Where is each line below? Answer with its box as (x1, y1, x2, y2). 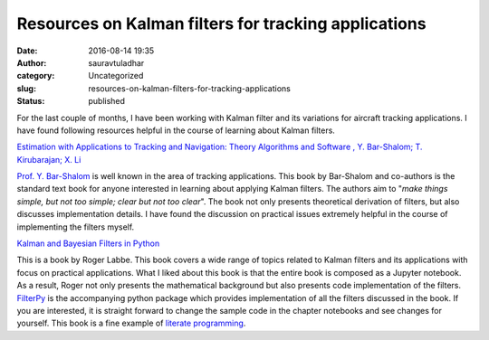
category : (16, 71, 55, 81)
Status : (16, 96, 45, 107)
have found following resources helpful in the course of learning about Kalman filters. (16, 125, 335, 136)
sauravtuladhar (88, 57, 145, 68)
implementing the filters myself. (16, 222, 135, 232)
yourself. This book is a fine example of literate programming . (16, 317, 246, 329)
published (88, 96, 126, 107)
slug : (16, 82, 36, 94)
